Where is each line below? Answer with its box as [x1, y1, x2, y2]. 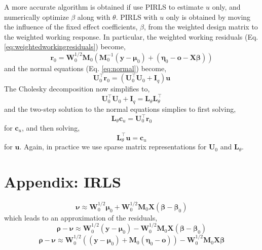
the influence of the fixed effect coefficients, [4, 21, 138, 32]
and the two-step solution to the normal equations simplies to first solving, [4, 103, 236, 114]
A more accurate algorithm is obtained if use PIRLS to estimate [4, 2, 204, 12]
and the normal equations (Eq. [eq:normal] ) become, [4, 63, 167, 73]
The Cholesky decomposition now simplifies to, [4, 83, 150, 94]
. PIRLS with [116, 11, 158, 22]
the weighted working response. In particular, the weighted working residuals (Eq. [4, 31, 258, 42]
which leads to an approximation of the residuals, [4, 212, 158, 223]
